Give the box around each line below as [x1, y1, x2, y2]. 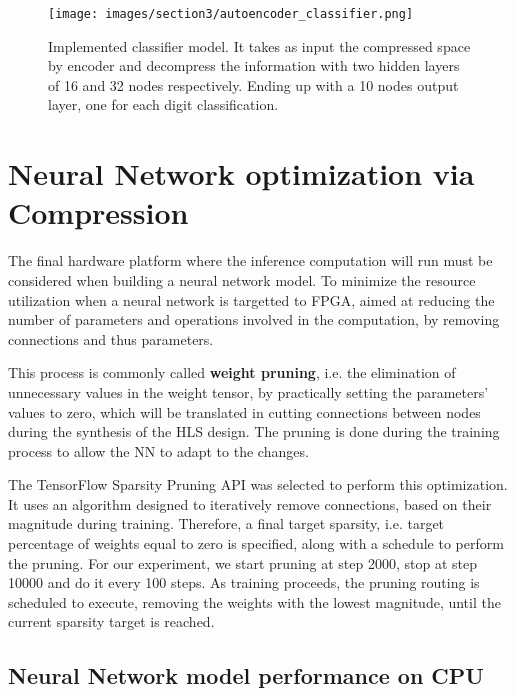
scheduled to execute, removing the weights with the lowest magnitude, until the [8, 591, 501, 612]
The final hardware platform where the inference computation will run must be [8, 250, 493, 271]
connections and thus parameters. [8, 328, 214, 349]
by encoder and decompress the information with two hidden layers [48, 55, 460, 76]
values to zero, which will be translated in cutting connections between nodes [8, 401, 481, 422]
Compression [8, 192, 189, 233]
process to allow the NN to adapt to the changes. [8, 440, 309, 461]
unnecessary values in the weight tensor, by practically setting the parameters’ [8, 381, 489, 402]
